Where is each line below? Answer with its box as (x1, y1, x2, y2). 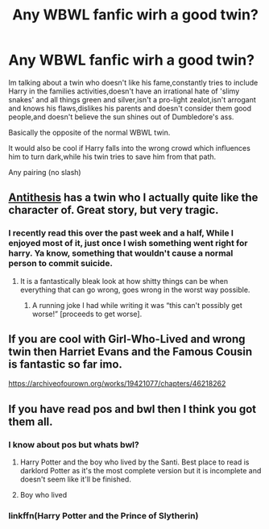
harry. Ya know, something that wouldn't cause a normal (8, 248, 234, 259)
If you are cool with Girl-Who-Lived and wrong (8, 332, 246, 346)
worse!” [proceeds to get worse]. (31, 309, 143, 319)
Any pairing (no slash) (8, 167, 82, 177)
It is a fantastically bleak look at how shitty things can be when (19, 276, 228, 285)
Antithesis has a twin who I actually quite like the (8, 191, 259, 205)
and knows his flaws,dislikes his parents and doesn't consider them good (8, 103, 252, 113)
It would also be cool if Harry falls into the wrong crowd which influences (8, 143, 251, 152)
